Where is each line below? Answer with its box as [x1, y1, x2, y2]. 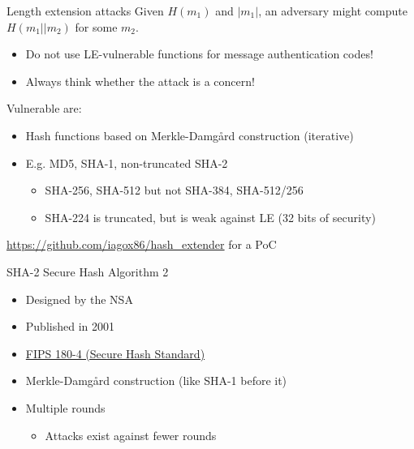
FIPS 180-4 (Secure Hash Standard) [25, 344, 205, 361]
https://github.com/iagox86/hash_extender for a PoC [6, 236, 277, 253]
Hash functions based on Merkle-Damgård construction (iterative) [25, 126, 354, 143]
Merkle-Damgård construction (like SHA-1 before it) [25, 372, 287, 389]
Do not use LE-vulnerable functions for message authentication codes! [25, 45, 373, 62]
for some [75, 18, 118, 35]
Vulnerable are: [6, 100, 82, 117]
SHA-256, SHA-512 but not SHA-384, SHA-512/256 [45, 182, 304, 199]
